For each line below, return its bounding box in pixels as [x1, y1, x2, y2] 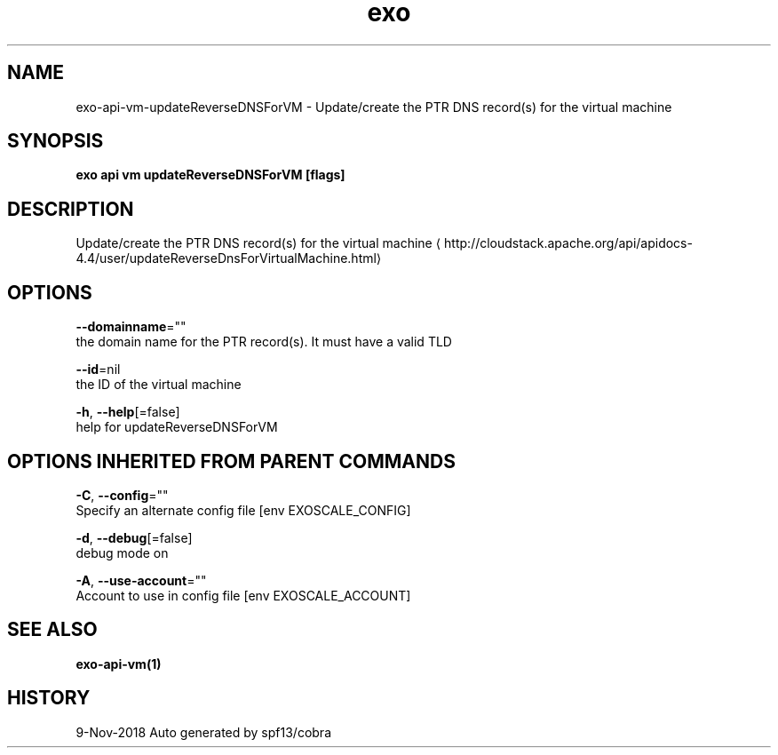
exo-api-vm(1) [75, 656, 162, 672]
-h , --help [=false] [75, 404, 180, 420]
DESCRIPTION [7, 197, 134, 220]
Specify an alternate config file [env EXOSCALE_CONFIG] [75, 502, 411, 518]
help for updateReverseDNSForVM [75, 419, 278, 435]
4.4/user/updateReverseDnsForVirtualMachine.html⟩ [75, 250, 382, 266]
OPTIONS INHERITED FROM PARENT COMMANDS [7, 449, 456, 473]
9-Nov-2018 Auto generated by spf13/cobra [75, 724, 331, 740]
